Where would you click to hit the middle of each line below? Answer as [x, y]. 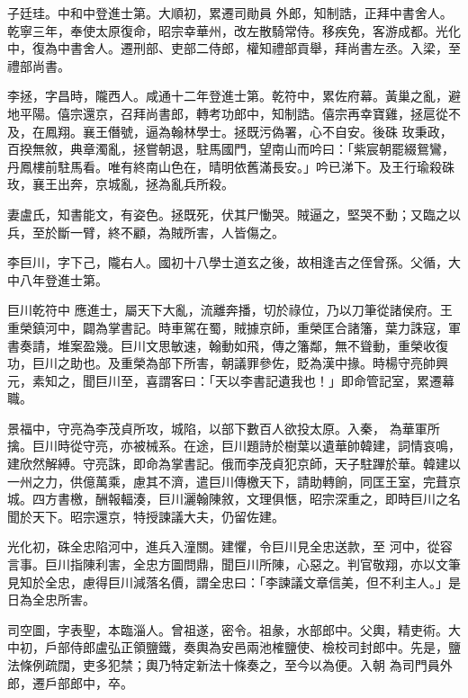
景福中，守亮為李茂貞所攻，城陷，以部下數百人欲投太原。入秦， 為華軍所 [224, 428]
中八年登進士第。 [58, 279]
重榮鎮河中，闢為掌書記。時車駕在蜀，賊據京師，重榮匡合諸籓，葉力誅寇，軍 [234, 327]
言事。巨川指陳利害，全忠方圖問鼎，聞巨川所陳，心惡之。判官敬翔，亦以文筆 [234, 564]
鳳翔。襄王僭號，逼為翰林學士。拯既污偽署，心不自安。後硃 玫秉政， [248, 131]
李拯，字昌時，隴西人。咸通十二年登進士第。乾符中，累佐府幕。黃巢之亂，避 [234, 96]
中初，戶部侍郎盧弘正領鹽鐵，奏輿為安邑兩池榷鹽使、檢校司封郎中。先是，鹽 [234, 647]
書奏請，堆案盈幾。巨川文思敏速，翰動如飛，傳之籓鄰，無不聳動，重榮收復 [228, 345]
